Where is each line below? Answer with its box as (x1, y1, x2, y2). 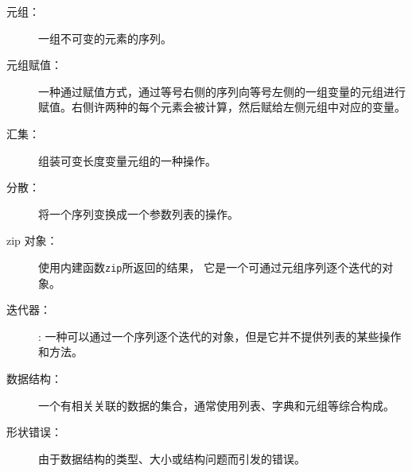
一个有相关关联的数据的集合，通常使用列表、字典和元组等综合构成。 (38, 397, 395, 413)
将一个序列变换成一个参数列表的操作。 (38, 205, 239, 222)
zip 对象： (6, 232, 58, 249)
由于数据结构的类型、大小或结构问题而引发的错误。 (38, 450, 305, 466)
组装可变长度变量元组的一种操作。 (38, 152, 216, 168)
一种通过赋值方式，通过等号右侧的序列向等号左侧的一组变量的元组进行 (38, 83, 406, 99)
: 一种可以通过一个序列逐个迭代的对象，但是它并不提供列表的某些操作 (38, 327, 402, 344)
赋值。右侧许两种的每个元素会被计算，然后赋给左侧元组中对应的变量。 (38, 99, 406, 115)
